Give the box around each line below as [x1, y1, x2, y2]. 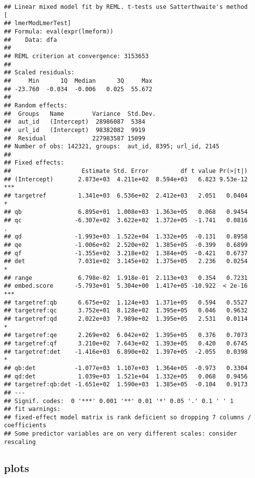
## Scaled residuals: [4, 69, 75, 76]
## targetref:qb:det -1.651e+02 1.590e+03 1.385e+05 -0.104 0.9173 [4, 381, 248, 388]
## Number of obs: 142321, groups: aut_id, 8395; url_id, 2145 [4, 143, 219, 150]
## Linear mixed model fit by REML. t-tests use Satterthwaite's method [4, 3, 248, 10]
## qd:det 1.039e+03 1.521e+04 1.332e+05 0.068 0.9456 [4, 373, 248, 380]
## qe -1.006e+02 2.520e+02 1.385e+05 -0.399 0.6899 [4, 241, 248, 249]
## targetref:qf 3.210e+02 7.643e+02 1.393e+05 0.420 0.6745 [4, 340, 248, 347]
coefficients [4, 422, 46, 429]
